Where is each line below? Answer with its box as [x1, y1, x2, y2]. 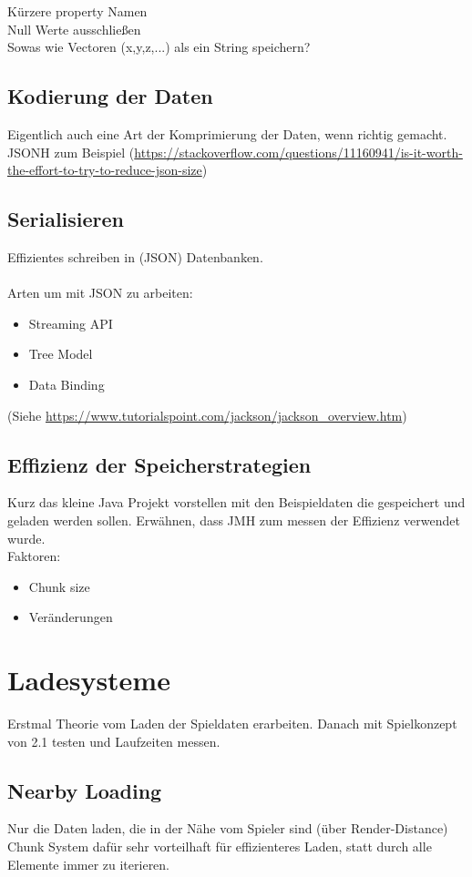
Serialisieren [7, 205, 125, 233]
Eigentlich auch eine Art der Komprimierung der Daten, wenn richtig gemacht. [7, 124, 447, 143]
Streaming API [28, 313, 113, 332]
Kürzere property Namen [7, 2, 148, 20]
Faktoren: [7, 546, 61, 566]
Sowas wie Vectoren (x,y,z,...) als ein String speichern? [7, 37, 311, 56]
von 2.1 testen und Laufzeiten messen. [7, 731, 221, 750]
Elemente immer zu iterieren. [7, 854, 170, 873]
